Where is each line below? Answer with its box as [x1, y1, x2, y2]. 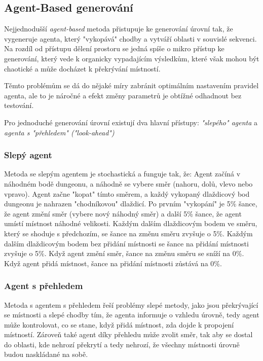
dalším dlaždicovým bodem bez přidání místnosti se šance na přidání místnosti [4, 238, 249, 248]
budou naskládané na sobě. [4, 349, 88, 359]
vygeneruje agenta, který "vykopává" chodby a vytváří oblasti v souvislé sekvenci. [4, 33, 257, 44]
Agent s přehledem [4, 279, 83, 292]
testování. [4, 100, 34, 111]
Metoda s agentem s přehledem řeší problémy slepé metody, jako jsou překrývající [4, 299, 258, 310]
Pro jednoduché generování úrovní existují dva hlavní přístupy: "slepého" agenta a [4, 117, 258, 127]
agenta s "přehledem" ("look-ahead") [4, 127, 115, 137]
